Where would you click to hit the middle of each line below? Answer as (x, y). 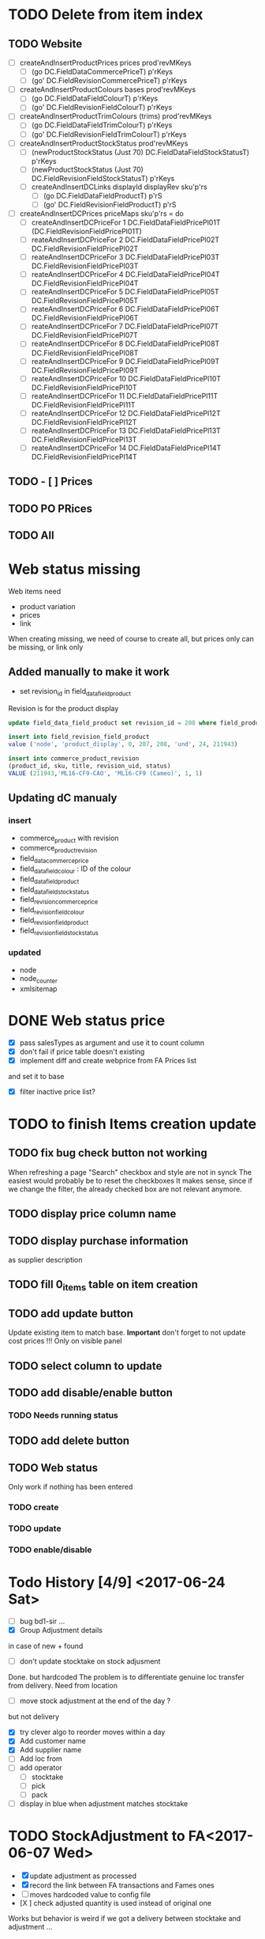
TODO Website (45, 44)
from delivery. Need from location (63, 1686)
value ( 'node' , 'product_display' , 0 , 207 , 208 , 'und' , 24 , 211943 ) (123, 744)
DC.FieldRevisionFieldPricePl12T (84, 422)
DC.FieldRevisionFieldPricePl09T (85, 370)
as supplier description (45, 1259)
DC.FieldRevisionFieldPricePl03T (85, 266)
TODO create (34, 1507)
